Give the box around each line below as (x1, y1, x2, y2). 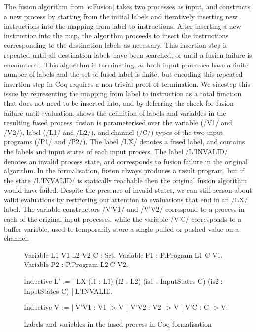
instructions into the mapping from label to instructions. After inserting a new (4, 21, 241, 31)
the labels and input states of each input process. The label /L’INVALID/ (4, 146, 228, 156)
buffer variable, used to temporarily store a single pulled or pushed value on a (4, 223, 239, 233)
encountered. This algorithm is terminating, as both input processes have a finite (4, 59, 249, 69)
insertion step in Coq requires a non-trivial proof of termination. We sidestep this (4, 78, 250, 89)
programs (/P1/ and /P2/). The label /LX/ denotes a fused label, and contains (4, 136, 245, 147)
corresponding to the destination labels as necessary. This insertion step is (4, 40, 228, 50)
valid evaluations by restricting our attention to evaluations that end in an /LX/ (4, 194, 248, 204)
